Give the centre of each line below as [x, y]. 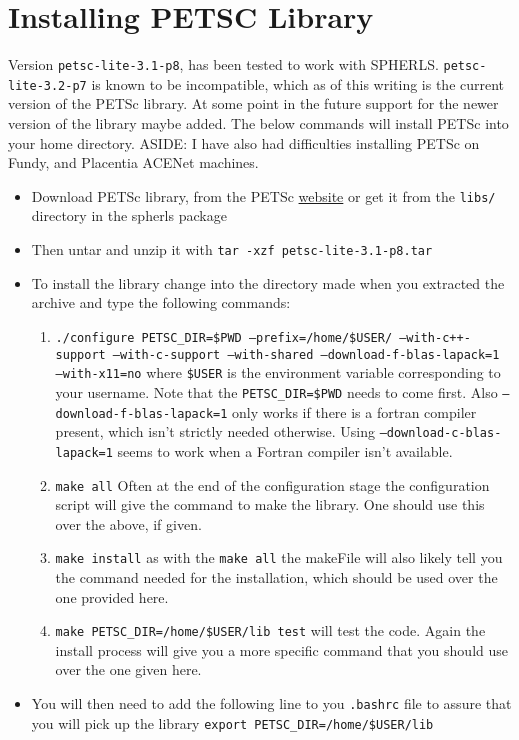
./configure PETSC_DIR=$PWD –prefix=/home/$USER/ [224, 337]
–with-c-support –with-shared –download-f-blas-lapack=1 [306, 354]
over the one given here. [128, 669]
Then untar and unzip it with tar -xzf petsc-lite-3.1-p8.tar [232, 249]
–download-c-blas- [440, 433]
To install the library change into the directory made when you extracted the [268, 282]
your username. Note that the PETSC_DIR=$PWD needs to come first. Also [276, 391]
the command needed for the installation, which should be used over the [276, 577]
